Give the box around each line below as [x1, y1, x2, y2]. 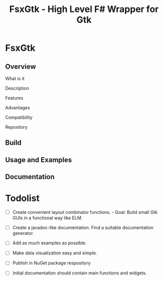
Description [5, 85, 29, 91]
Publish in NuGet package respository [12, 260, 91, 266]
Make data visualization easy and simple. [12, 250, 97, 256]
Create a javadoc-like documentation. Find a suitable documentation [12, 224, 153, 231]
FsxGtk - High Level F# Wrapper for [9, 4, 159, 15]
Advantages [5, 105, 30, 111]
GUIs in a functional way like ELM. [12, 215, 82, 221]
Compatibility [5, 114, 32, 120]
